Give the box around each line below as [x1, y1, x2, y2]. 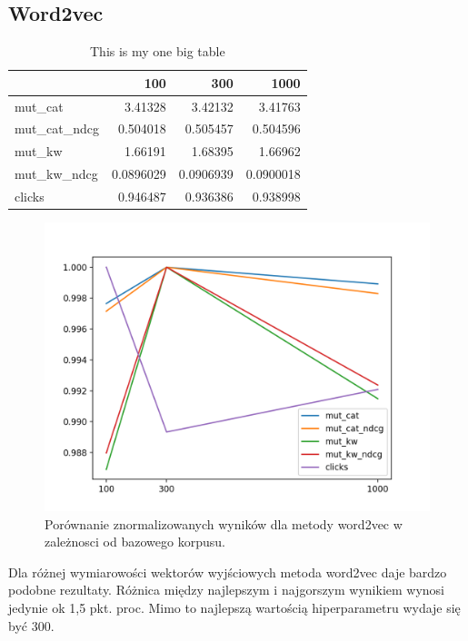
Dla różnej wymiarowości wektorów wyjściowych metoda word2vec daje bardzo [8, 562, 447, 581]
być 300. [8, 616, 55, 635]
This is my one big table [89, 42, 225, 61]
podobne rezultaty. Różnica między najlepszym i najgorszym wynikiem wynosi [8, 580, 445, 599]
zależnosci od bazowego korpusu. [45, 532, 225, 551]
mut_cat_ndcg [15, 119, 99, 138]
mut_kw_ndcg [15, 164, 98, 183]
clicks [15, 187, 45, 206]
